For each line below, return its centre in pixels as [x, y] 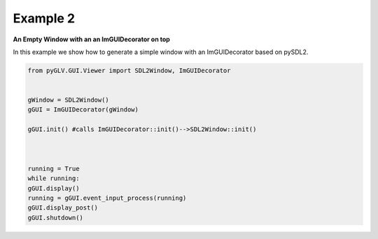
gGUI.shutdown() [56, 218]
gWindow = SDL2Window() [69, 100]
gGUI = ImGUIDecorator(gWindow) [83, 110]
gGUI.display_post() [63, 208]
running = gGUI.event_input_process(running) [107, 198]
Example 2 [44, 18]
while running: [54, 178]
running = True [54, 169]
